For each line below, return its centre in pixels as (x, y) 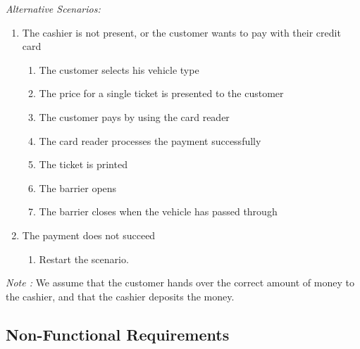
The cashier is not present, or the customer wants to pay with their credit (181, 32)
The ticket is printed (83, 164)
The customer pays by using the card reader (134, 116)
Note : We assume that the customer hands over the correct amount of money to (180, 283)
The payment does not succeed (89, 235)
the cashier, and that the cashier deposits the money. (120, 296)
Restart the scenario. (84, 259)
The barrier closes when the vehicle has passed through (158, 211)
